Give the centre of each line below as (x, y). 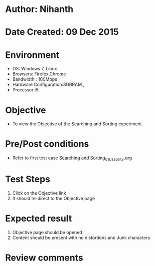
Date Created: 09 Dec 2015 (62, 32)
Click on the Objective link (39, 193)
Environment (32, 55)
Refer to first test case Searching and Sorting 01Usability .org (72, 158)
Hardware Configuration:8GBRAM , (48, 85)
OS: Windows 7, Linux (35, 69)
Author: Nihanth (39, 9)
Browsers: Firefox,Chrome (39, 74)
